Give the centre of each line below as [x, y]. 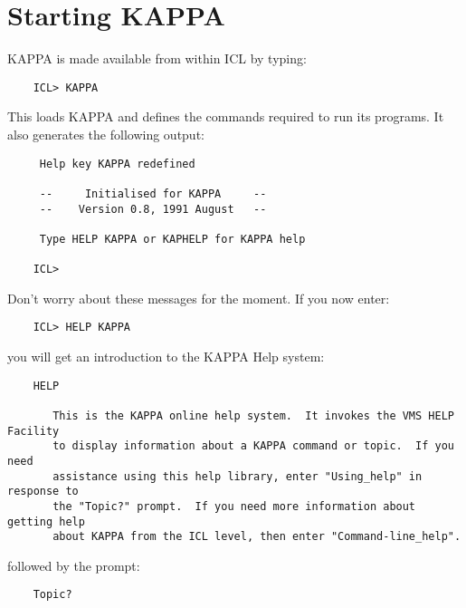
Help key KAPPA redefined [117, 164]
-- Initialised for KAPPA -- [153, 193]
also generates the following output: [106, 134]
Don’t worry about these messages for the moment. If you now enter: [199, 298]
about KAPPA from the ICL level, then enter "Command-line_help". [257, 537]
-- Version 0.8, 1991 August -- [153, 209]
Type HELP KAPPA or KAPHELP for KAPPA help [172, 239]
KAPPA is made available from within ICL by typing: [157, 58]
